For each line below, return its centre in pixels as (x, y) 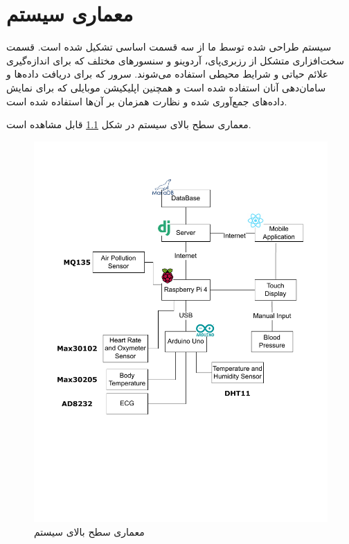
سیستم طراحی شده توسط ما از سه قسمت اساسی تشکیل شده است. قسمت (169, 47)
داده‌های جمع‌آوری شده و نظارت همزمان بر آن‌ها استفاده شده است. (147, 101)
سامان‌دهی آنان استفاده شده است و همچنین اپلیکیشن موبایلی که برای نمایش (166, 87)
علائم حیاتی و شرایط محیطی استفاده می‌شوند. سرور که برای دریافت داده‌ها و (168, 74)
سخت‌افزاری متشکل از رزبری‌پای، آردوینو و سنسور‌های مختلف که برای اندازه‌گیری (176, 60)
